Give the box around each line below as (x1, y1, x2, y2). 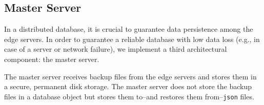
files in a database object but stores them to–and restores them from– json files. (4, 91, 254, 101)
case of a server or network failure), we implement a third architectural (4, 44, 227, 54)
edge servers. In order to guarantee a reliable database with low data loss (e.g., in (4, 33, 260, 44)
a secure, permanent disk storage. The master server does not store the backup (4, 81, 252, 92)
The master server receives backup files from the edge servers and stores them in (4, 71, 257, 81)
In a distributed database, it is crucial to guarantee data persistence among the (4, 24, 253, 34)
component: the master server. (4, 53, 99, 64)
